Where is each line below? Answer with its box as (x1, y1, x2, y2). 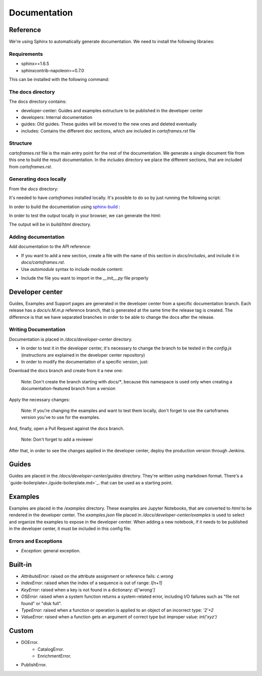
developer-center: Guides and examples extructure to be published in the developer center (21, 107, 203, 114)
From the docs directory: (9, 186, 59, 192)
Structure (9, 140, 33, 147)
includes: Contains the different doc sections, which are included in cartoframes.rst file (21, 128, 196, 133)
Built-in (9, 561, 32, 569)
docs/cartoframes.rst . (21, 260, 65, 265)
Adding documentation (9, 233, 65, 240)
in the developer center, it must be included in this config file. (9, 526, 131, 531)
